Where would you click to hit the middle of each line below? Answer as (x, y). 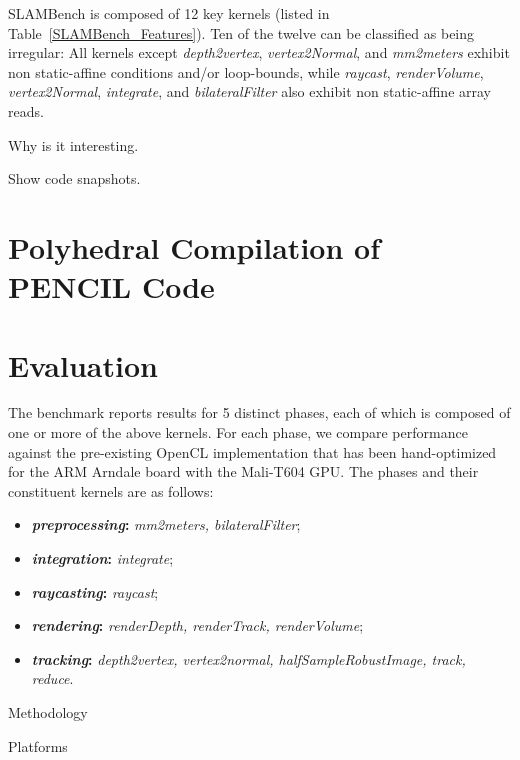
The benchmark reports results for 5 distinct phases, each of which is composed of (259, 412)
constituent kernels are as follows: (111, 490)
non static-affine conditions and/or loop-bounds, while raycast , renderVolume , (246, 71)
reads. (26, 110)
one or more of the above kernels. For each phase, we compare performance (238, 432)
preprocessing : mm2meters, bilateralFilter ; (166, 524)
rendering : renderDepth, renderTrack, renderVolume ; (197, 625)
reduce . (52, 678)
